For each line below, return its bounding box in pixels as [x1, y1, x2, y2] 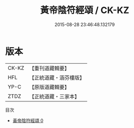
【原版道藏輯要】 [29, 83, 70, 90]
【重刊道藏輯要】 [29, 65, 70, 72]
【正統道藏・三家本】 [29, 93, 80, 100]
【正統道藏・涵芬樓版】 [29, 74, 85, 81]
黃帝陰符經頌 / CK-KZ [40, 5, 129, 16]
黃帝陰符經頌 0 [12, 117, 44, 123]
